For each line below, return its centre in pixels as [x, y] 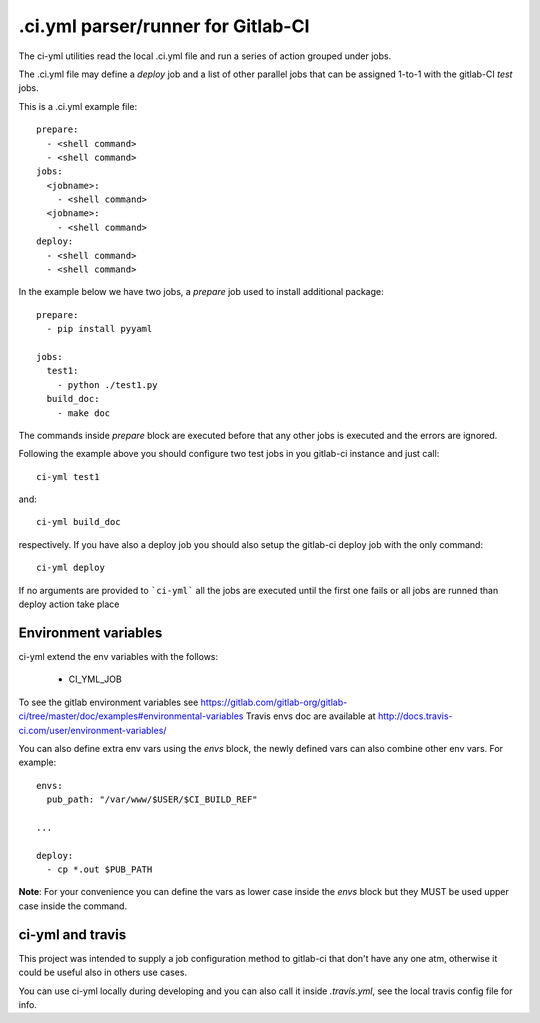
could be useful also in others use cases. [103, 972]
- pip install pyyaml [99, 329]
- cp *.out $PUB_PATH [99, 869]
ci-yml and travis [72, 934]
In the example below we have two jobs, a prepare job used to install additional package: [201, 292]
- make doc [83, 413]
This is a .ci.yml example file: [78, 106]
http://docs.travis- [415, 716]
